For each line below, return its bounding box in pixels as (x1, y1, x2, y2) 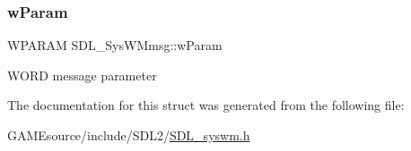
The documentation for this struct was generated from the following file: (7, 96, 405, 114)
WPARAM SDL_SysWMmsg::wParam (7, 36, 223, 55)
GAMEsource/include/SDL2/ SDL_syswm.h (7, 126, 250, 144)
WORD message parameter (7, 65, 157, 84)
